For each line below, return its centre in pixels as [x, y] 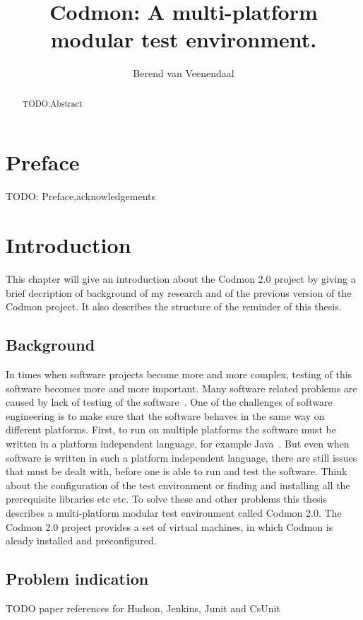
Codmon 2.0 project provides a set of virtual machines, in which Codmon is [169, 526]
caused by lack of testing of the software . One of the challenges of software [169, 402]
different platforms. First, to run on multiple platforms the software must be [171, 429]
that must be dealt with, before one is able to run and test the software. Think [177, 471]
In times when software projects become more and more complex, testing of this [179, 374]
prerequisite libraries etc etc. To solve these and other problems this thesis [167, 499]
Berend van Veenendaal [184, 73]
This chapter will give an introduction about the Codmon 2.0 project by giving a [181, 279]
